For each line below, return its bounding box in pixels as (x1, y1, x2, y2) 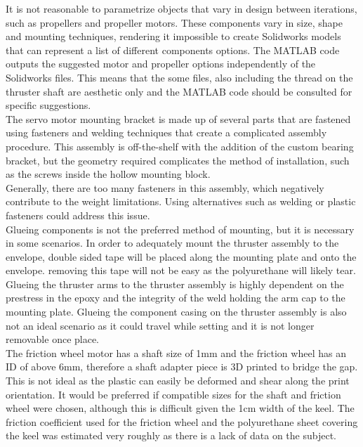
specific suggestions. (6, 98, 91, 112)
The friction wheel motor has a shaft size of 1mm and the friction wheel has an (6, 345, 346, 360)
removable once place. (6, 332, 100, 346)
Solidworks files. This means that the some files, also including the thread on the (6, 70, 353, 84)
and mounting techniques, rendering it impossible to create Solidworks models (6, 29, 341, 44)
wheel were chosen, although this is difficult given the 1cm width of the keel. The (6, 401, 355, 415)
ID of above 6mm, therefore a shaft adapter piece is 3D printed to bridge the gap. (6, 359, 358, 374)
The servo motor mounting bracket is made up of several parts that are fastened (6, 111, 351, 126)
